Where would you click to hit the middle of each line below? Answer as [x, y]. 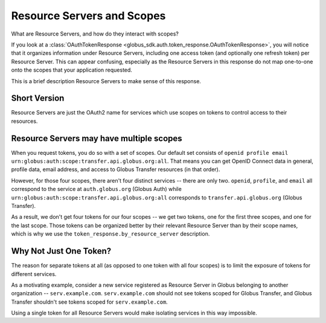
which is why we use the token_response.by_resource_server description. [110, 234]
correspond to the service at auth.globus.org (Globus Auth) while [97, 189]
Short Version [38, 99]
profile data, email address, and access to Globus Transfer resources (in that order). [116, 169]
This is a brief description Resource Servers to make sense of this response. [106, 81]
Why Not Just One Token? [61, 251]
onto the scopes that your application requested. [72, 70]
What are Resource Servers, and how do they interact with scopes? [95, 34]
